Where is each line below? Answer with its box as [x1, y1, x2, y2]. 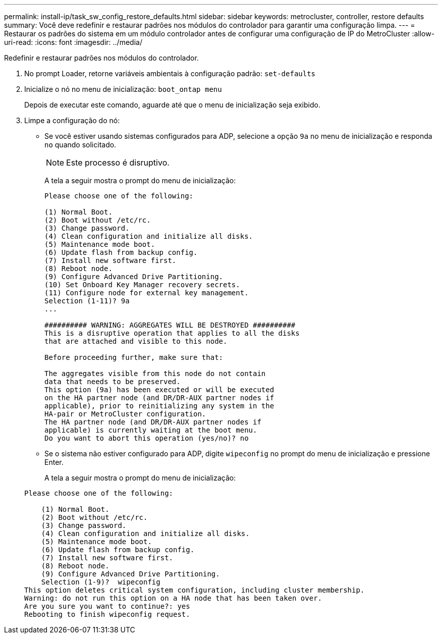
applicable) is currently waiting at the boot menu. [44, 426, 257, 434]
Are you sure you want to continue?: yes [24, 602, 190, 610]
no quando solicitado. [44, 140, 117, 149]
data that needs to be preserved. [44, 378, 181, 386]
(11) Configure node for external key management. [44, 289, 249, 297]
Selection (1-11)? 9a [44, 297, 130, 305]
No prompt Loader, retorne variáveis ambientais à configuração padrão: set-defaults [24, 69, 316, 78]
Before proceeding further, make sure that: [44, 353, 224, 361]
